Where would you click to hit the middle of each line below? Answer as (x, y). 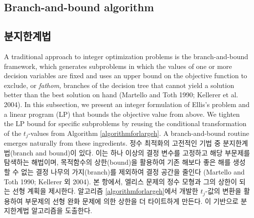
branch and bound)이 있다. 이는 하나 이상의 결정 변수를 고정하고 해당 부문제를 (131, 152)
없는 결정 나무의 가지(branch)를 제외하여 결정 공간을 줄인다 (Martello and (133, 171)
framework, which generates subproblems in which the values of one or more (118, 66)
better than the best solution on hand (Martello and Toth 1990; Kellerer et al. (121, 95)
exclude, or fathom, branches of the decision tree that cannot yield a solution (119, 85)
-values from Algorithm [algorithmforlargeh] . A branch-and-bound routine (138, 133)
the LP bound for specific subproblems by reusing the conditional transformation (125, 123)
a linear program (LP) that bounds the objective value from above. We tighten (122, 114)
